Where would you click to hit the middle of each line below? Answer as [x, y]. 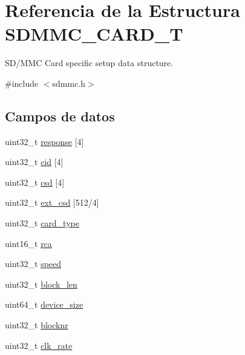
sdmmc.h [69, 83]
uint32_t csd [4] [35, 182]
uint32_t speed [33, 264]
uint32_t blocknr [37, 325]
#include [22, 83]
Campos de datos [60, 116]
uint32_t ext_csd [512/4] [52, 202]
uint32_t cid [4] [34, 162]
